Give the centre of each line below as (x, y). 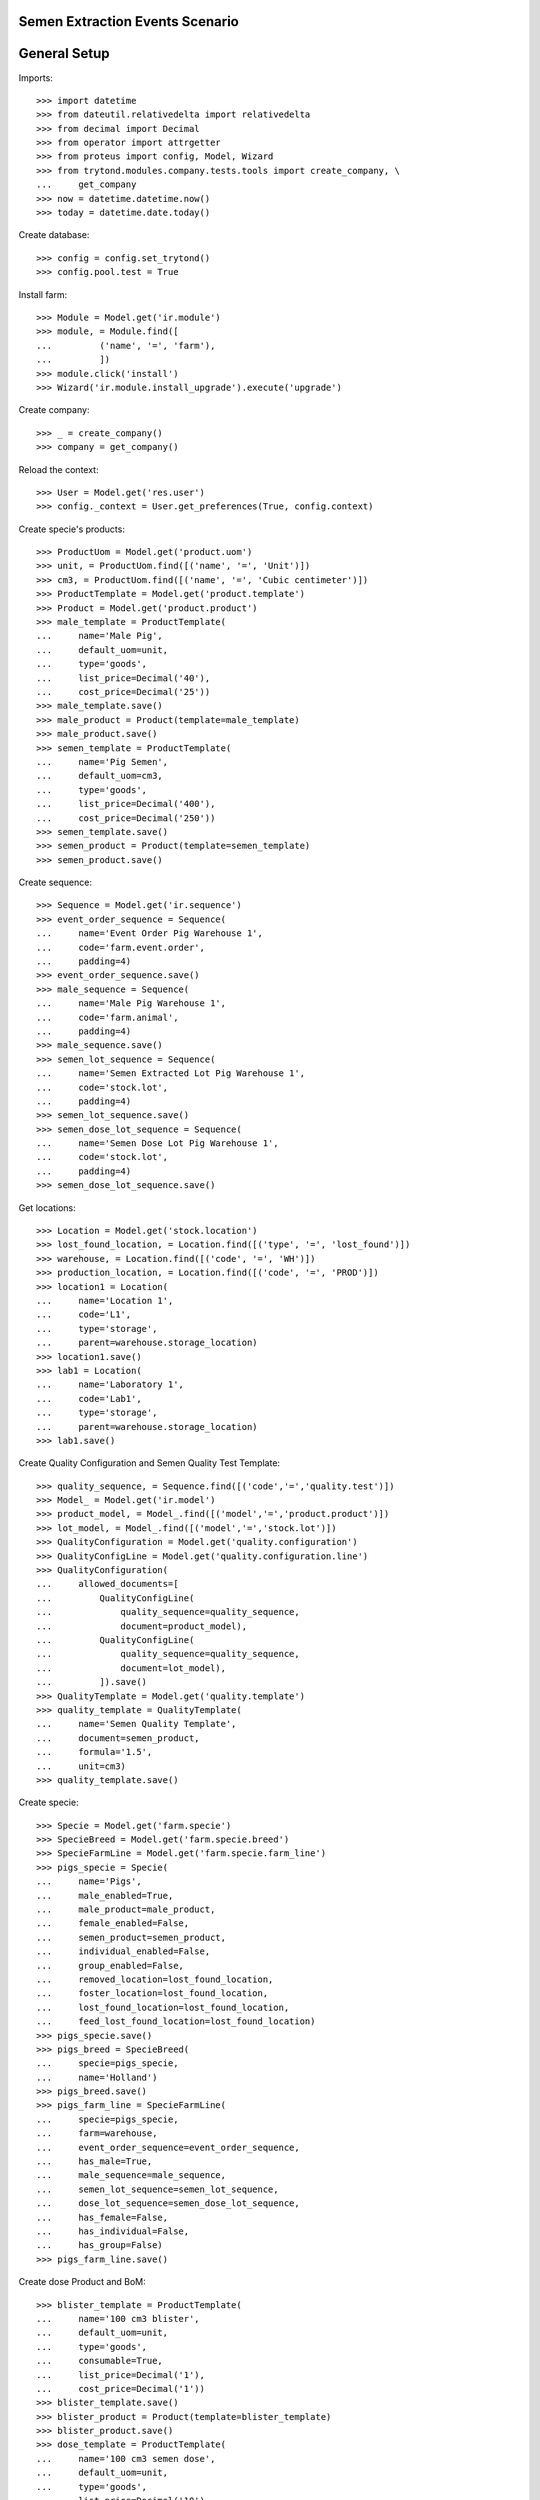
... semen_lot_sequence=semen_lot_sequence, (157, 2189)
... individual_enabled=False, (123, 1951)
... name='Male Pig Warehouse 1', (131, 1003)
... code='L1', (84, 1314)
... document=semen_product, (118, 1738)
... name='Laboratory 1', (110, 1384)
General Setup (64, 53)
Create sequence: (55, 882)
